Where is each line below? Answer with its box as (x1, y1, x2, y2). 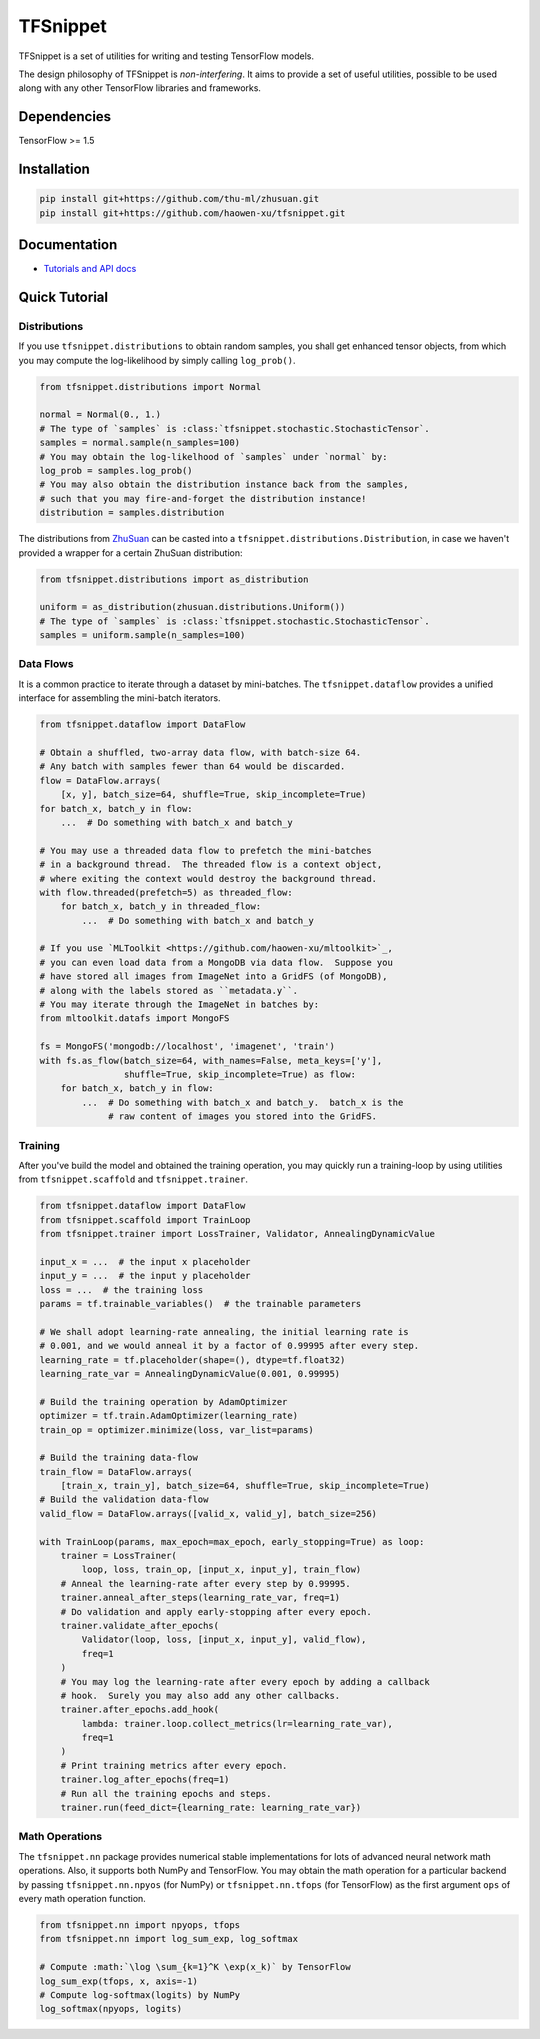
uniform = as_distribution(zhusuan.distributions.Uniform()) (39, 601, 346, 613)
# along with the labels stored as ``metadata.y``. (39, 985, 299, 996)
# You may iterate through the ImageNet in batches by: (39, 999, 320, 1010)
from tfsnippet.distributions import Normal (39, 381, 262, 392)
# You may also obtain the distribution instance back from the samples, (39, 479, 409, 490)
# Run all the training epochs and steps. (60, 1788, 272, 1799)
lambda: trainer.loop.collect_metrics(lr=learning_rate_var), (81, 1718, 394, 1729)
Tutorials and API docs (43, 263, 137, 275)
